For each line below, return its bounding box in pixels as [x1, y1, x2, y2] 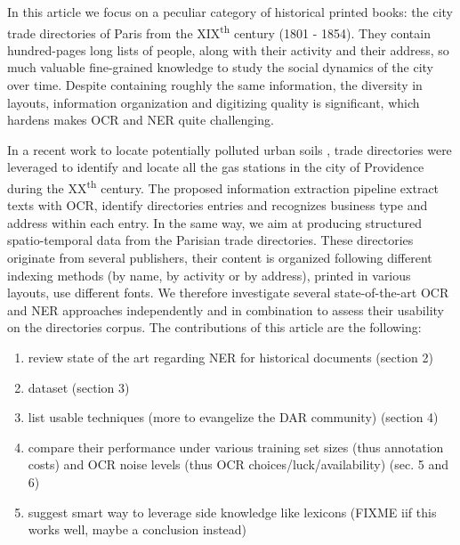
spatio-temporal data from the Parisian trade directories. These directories [7, 231, 414, 249]
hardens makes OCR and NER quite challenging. [7, 110, 274, 129]
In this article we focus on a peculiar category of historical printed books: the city [7, 3, 454, 20]
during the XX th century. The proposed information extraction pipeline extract [7, 176, 440, 197]
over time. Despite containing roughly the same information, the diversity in [7, 76, 423, 94]
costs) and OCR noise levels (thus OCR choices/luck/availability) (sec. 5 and [28, 455, 449, 474]
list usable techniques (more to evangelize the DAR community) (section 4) [28, 408, 439, 427]
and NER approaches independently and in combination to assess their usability [7, 300, 444, 319]
